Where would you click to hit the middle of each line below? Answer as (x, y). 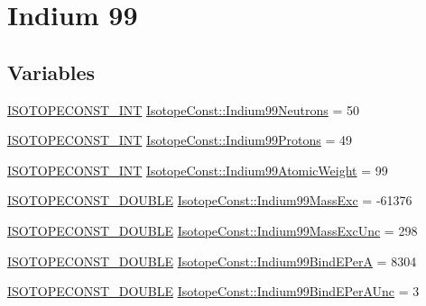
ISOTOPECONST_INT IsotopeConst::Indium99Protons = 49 (180, 140)
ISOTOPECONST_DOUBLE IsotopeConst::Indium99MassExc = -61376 (210, 200)
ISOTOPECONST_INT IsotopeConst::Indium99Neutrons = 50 (183, 109)
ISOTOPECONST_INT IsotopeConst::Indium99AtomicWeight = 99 (198, 170)
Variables (51, 72)
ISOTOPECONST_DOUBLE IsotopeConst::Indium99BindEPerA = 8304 (212, 261)
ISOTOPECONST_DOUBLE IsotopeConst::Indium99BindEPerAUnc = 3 (213, 291)
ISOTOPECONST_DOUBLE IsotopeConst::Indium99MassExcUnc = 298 (213, 230)
